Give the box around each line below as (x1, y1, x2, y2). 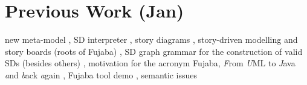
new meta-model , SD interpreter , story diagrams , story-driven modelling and (5, 33, 298, 46)
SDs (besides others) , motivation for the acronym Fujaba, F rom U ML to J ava (5, 57, 296, 69)
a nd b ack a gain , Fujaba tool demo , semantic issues (5, 68, 197, 81)
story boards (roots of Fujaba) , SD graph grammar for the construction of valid (5, 45, 303, 57)
